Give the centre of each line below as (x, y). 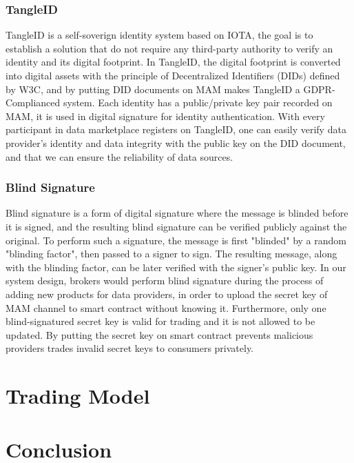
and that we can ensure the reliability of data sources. (119, 156)
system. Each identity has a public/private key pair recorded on (198, 102)
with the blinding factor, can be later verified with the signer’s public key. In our (176, 267)
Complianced (33, 102)
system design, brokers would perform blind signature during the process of (165, 280)
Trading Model (78, 396)
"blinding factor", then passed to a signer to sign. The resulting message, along (171, 254)
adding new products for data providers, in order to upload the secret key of (167, 294)
